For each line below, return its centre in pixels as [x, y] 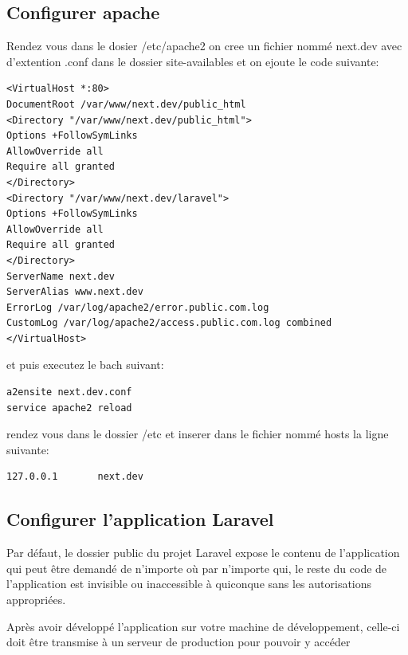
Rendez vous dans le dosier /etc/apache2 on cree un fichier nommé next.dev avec [204, 46]
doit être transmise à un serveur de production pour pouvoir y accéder [178, 642]
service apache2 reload [69, 408]
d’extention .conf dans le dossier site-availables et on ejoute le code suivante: [193, 61]
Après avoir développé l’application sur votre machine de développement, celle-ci [203, 626]
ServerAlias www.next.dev [75, 292]
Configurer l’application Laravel [140, 519]
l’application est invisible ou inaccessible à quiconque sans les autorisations [189, 584]
